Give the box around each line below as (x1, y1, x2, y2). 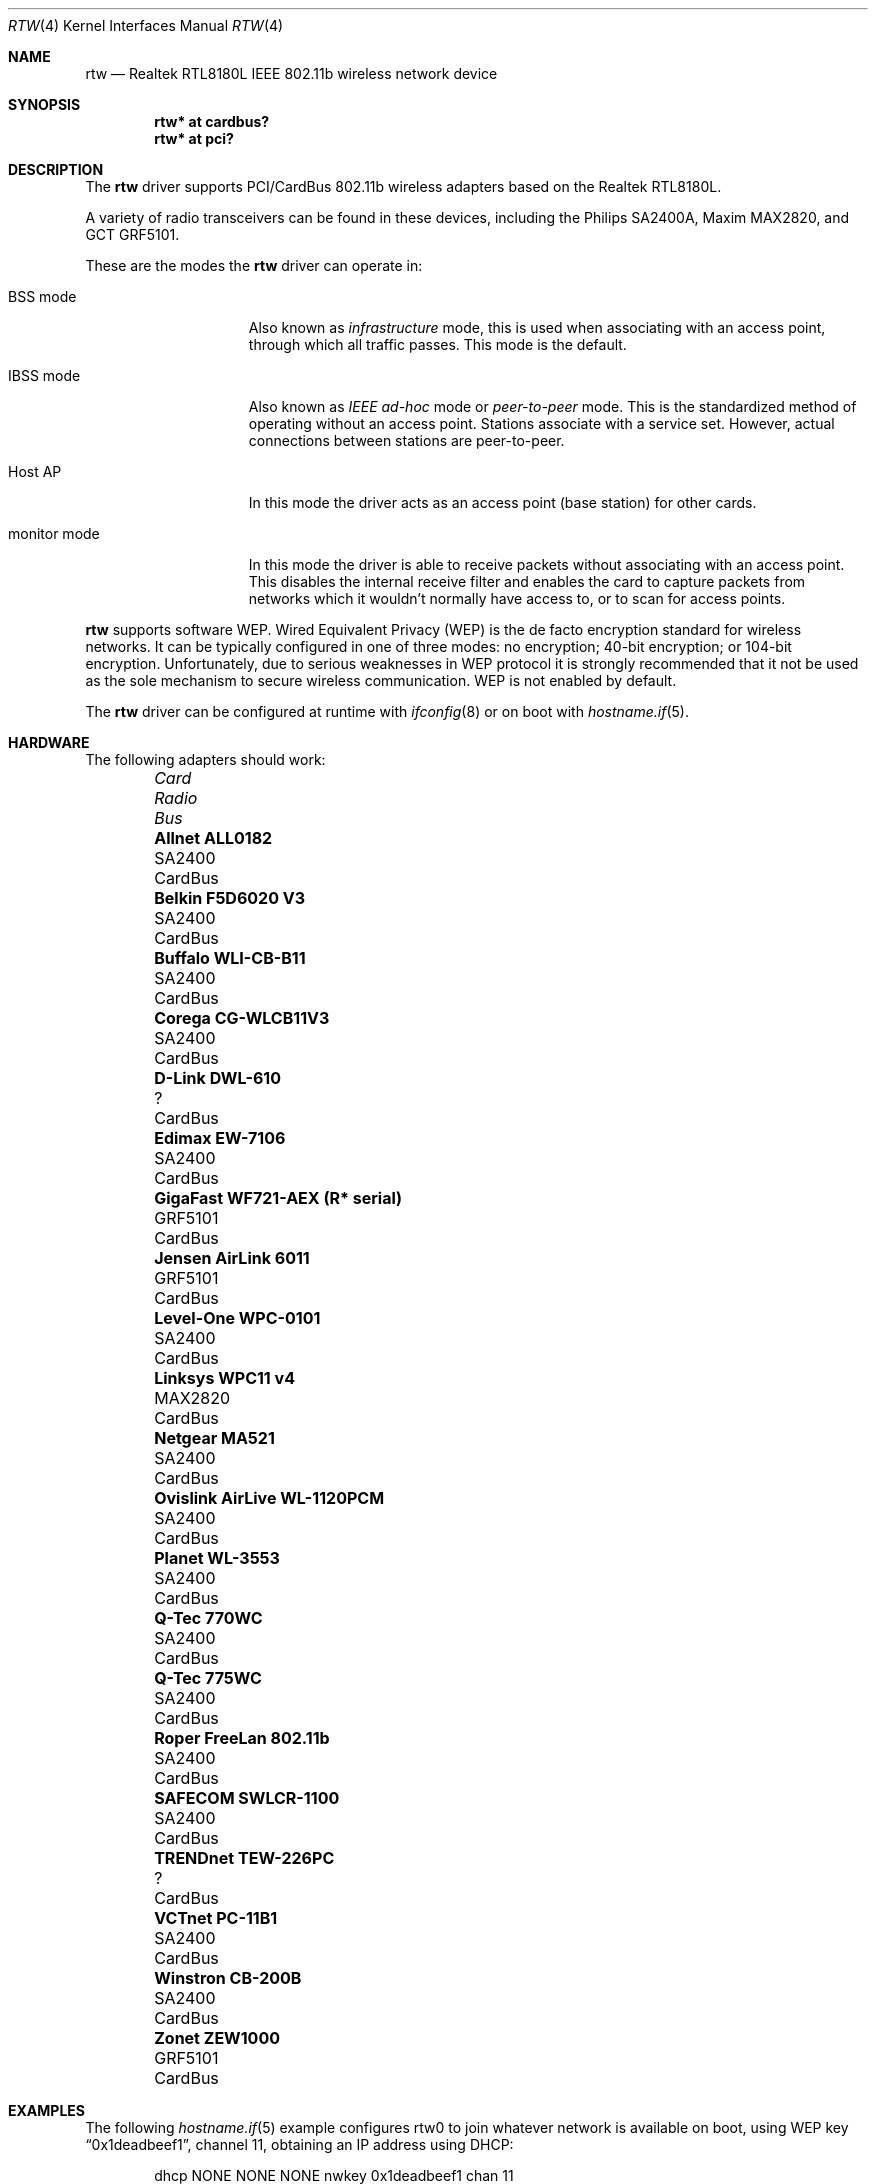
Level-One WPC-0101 (154, 1308, 321, 1328)
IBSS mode (8, 367, 81, 384)
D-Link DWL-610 (154, 1068, 281, 1088)
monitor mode (8, 525, 100, 542)
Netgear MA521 (154, 1428, 275, 1448)
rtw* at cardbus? (154, 113, 270, 130)
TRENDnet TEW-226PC (154, 1848, 335, 1868)
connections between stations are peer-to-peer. (248, 432, 565, 449)
